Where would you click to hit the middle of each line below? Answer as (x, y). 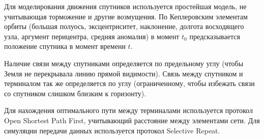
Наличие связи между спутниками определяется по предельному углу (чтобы (124, 63)
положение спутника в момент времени (65, 46)
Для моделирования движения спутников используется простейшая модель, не (125, 6)
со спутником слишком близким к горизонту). (75, 93)
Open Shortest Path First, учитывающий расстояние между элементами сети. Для (132, 120)
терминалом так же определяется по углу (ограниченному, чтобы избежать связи (129, 83)
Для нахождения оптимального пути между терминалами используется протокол (128, 110)
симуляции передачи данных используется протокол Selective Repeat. (112, 130)
